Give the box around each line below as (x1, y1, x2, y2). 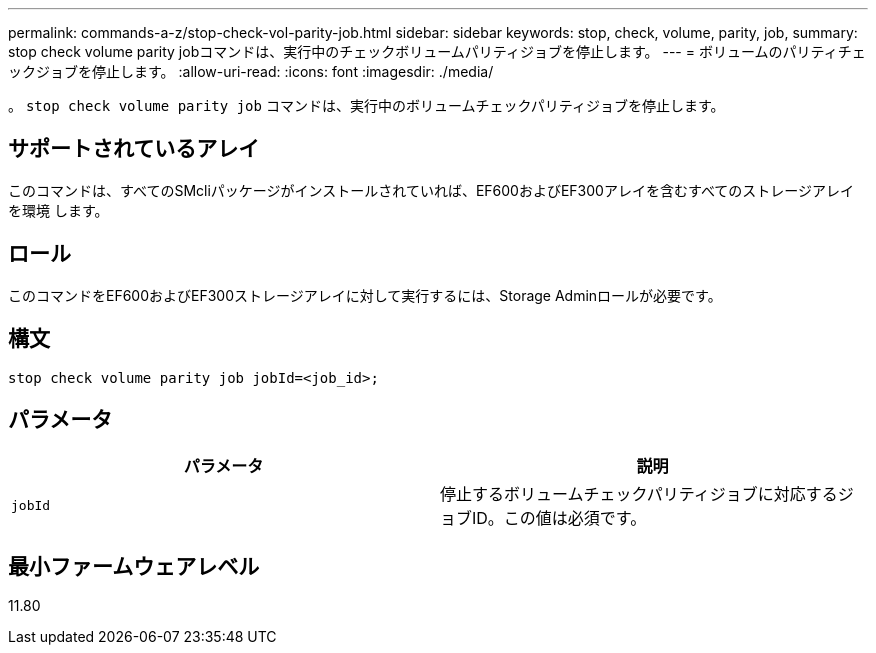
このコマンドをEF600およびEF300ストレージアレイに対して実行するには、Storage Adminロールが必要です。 (8, 286, 722, 304)
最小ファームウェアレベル (8, 553, 260, 579)
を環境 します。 (8, 201, 109, 219)
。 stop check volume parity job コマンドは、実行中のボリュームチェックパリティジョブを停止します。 (8, 97, 725, 114)
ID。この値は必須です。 (472, 508, 647, 529)
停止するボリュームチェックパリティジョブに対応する (440, 484, 838, 505)
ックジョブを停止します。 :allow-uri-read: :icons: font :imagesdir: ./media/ (8, 63, 494, 80)
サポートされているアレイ (8, 136, 260, 162)
